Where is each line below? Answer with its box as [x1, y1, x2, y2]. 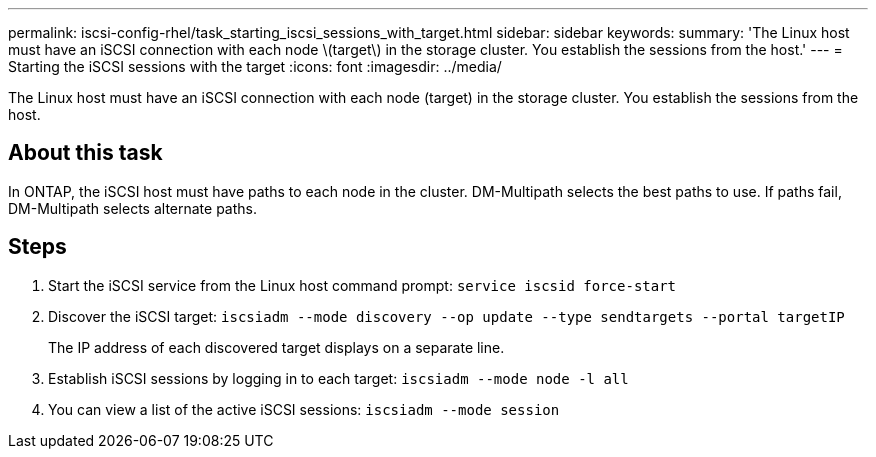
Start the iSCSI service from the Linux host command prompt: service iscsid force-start [48, 276, 677, 294]
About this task [8, 140, 163, 166]
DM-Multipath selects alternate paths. [8, 199, 257, 217]
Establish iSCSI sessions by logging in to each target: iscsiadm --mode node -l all [48, 369, 629, 387]
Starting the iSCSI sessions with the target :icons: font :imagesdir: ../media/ [8, 58, 502, 75]
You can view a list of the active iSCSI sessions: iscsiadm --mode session [48, 400, 560, 418]
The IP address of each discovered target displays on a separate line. [48, 338, 505, 356]
